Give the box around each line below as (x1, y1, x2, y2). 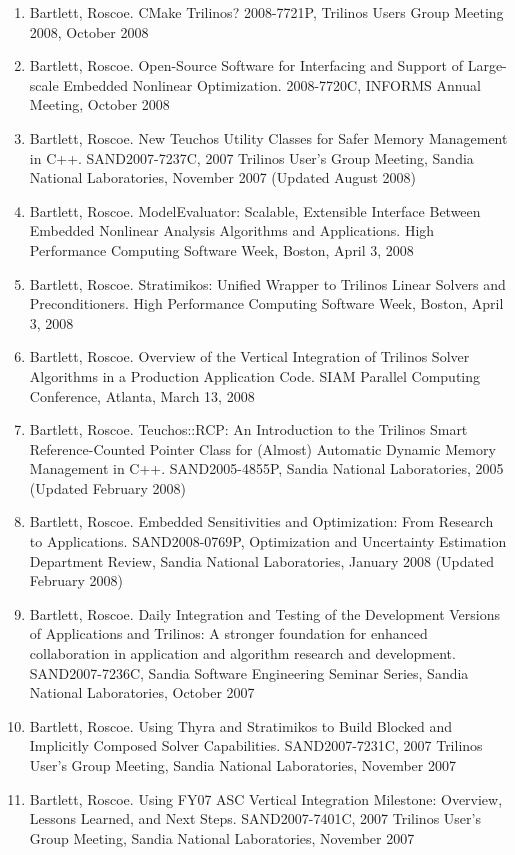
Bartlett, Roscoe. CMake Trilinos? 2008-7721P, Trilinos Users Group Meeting (29, 2, 504, 22)
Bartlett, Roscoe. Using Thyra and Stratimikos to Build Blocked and (29, 715, 453, 736)
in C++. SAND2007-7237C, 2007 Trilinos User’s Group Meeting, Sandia (29, 147, 474, 168)
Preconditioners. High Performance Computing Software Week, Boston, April (29, 293, 504, 314)
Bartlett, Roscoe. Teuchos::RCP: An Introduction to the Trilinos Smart (29, 419, 468, 440)
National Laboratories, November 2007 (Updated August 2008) (29, 167, 417, 188)
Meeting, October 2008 (29, 94, 170, 115)
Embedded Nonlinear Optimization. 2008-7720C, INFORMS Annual (63, 74, 481, 95)
